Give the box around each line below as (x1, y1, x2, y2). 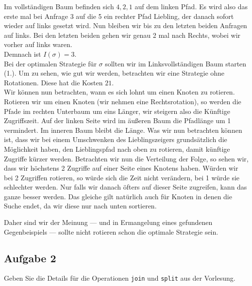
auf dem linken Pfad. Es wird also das (134, 1, 248, 11)
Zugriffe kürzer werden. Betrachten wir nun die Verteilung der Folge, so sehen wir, (4, 153, 249, 163)
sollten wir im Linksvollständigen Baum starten (105, 58, 247, 68)
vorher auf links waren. (4, 39, 72, 49)
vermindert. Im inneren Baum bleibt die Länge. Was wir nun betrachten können (4, 125, 242, 135)
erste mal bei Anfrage (4, 11, 68, 21)
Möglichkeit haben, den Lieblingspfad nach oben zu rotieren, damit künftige (4, 143, 230, 154)
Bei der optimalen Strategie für (4, 58, 97, 68)
